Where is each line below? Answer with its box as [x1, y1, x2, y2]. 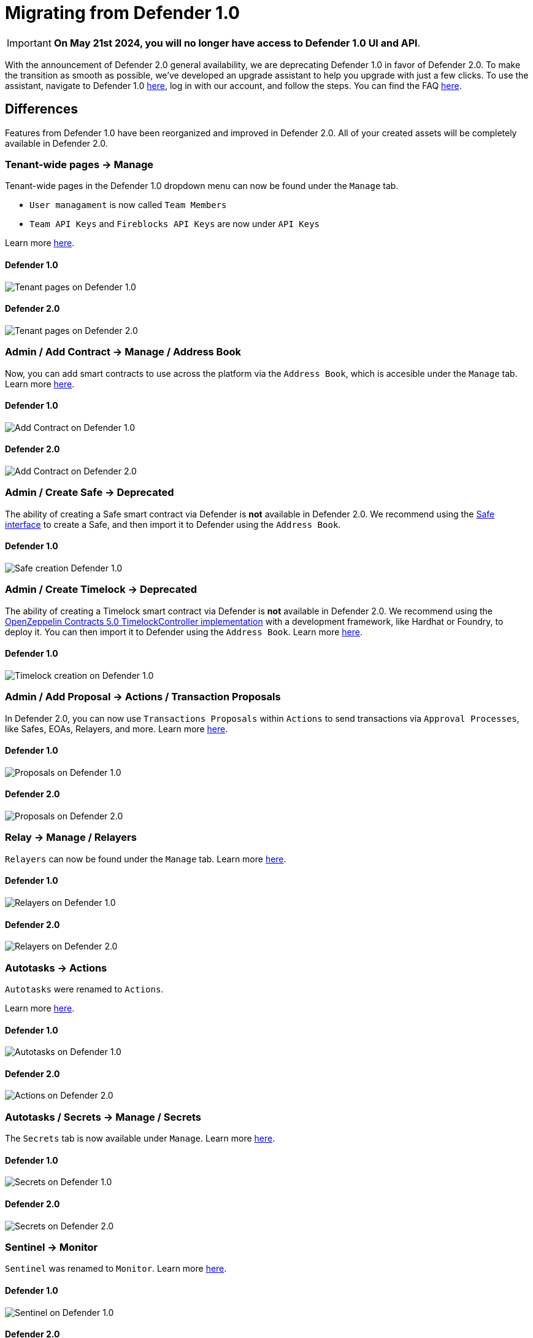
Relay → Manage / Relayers [5, 831, 137, 844]
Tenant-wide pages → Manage [5, 158, 153, 171]
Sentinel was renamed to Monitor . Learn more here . [5, 1263, 227, 1274]
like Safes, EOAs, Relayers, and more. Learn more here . [5, 723, 228, 734]
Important [7, 36, 52, 49]
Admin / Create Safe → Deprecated [5, 486, 174, 499]
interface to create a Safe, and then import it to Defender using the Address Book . [5, 519, 341, 530]
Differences [5, 101, 79, 117]
